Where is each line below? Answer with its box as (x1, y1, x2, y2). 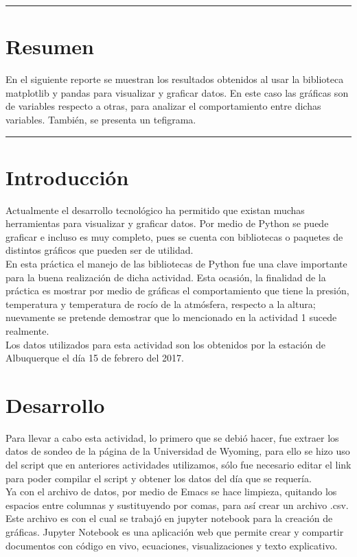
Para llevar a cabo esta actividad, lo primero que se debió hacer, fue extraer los (5, 430, 339, 445)
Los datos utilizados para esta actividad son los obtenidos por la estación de (5, 337, 325, 351)
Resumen (5, 32, 94, 60)
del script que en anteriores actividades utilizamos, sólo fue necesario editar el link (5, 458, 352, 472)
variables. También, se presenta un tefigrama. (5, 112, 196, 126)
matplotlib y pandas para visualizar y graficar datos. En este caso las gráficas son (5, 85, 349, 99)
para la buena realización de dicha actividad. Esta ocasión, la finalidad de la (5, 270, 326, 284)
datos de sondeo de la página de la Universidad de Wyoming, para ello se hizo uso (5, 444, 350, 458)
